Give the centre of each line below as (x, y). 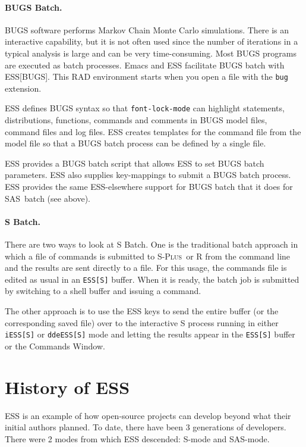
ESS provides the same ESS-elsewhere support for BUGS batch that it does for (149, 187)
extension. (23, 88)
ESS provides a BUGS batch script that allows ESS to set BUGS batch (135, 163)
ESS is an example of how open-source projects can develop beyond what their (148, 415)
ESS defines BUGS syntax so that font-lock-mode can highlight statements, (145, 108)
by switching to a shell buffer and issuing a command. (103, 291)
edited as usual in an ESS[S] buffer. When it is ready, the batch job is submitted (152, 279)
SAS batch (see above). (48, 198)
